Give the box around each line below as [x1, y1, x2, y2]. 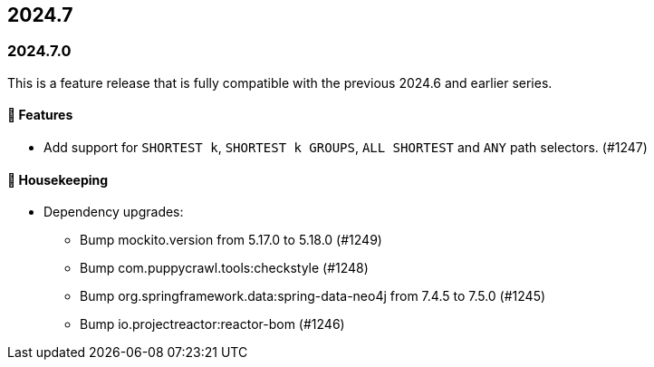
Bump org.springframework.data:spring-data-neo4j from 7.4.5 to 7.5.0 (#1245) [80, 288, 546, 304]
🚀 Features [7, 107, 73, 123]
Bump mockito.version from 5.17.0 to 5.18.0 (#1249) [80, 232, 382, 248]
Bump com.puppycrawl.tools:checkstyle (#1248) [80, 260, 369, 276]
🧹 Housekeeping [7, 171, 109, 188]
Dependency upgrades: [43, 204, 184, 220]
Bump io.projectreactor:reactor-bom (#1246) [80, 316, 345, 333]
